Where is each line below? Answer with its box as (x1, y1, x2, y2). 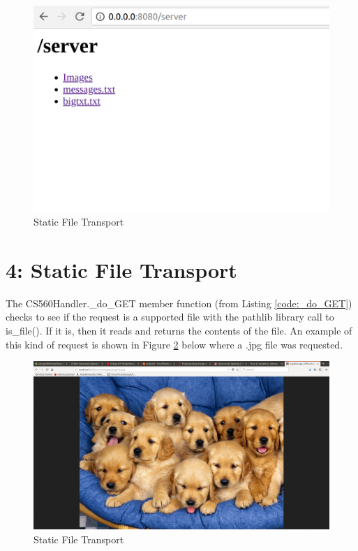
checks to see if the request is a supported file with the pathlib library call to (6, 309, 334, 324)
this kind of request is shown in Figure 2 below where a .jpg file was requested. (6, 337, 343, 351)
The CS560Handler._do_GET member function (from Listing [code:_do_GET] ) (6, 295, 352, 310)
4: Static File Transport (6, 255, 237, 284)
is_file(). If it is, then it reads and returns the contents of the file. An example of (6, 323, 352, 337)
